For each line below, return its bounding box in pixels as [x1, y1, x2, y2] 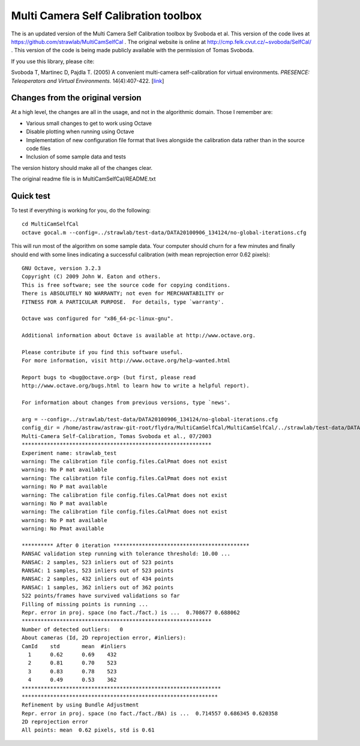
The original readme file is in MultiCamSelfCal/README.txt [11, 175, 156, 182]
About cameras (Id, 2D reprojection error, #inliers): [22, 634, 187, 642]
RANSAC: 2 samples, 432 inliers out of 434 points [22, 576, 174, 582]
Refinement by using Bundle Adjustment [22, 702, 139, 708]
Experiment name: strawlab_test [22, 450, 117, 456]
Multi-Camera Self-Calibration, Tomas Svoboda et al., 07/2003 [22, 433, 212, 439]
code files [26, 145, 51, 152]
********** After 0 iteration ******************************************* [22, 542, 250, 549]
